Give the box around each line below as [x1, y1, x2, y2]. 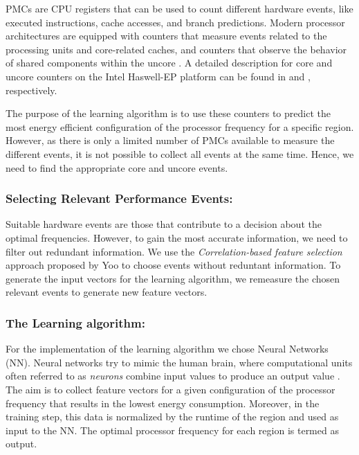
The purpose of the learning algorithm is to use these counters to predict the [6, 106, 331, 121]
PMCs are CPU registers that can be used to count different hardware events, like [6, 1, 353, 15]
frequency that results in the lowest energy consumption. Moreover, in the [6, 395, 320, 410]
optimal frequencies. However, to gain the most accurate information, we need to [6, 230, 348, 244]
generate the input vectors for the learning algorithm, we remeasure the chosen [6, 271, 340, 285]
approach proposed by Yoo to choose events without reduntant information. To [6, 258, 341, 272]
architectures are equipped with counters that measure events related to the [6, 28, 327, 43]
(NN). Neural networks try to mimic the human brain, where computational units [6, 355, 353, 369]
